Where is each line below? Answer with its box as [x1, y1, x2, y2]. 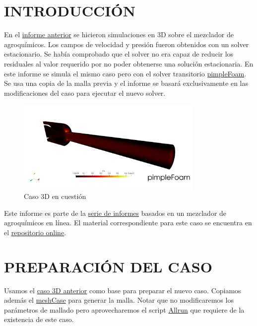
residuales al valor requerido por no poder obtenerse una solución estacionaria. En [4, 58, 254, 68]
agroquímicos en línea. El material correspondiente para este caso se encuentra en [4, 217, 252, 228]
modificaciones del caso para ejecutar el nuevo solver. [4, 87, 166, 98]
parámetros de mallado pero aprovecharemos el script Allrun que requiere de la [4, 304, 245, 315]
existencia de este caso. [4, 314, 74, 325]
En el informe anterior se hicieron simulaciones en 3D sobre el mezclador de [4, 29, 234, 40]
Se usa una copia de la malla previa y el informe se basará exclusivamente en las [4, 78, 248, 88]
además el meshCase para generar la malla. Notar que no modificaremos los [4, 295, 234, 305]
